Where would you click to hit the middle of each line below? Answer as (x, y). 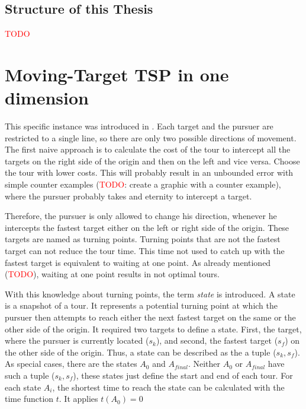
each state (23, 387)
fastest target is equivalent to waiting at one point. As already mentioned (138, 262)
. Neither (204, 364)
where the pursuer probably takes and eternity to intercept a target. (128, 196)
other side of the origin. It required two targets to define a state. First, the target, (153, 329)
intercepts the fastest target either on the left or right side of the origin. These (147, 227)
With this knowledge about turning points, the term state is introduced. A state (150, 294)
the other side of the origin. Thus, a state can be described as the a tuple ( (141, 352)
